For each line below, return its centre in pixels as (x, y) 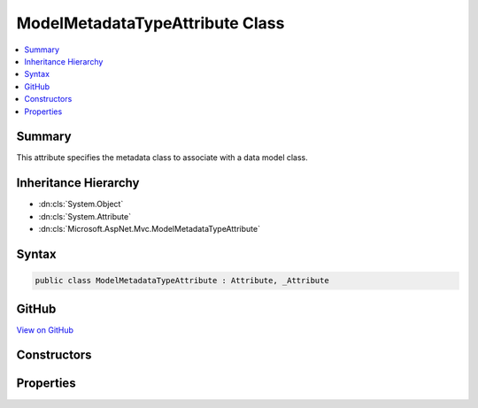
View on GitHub (45, 330)
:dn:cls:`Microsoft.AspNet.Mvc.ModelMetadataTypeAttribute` (150, 229)
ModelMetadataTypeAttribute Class (150, 23)
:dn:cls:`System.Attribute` (85, 216)
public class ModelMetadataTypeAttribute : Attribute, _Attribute (182, 281)
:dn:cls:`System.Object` (81, 204)
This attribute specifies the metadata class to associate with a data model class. (162, 158)
